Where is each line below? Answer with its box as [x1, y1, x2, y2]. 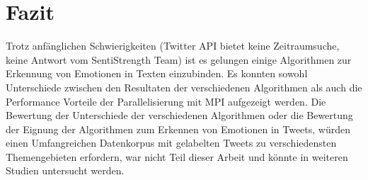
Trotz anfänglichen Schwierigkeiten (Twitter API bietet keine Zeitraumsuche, [6, 38, 340, 53]
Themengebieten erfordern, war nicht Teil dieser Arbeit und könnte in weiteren [6, 149, 348, 164]
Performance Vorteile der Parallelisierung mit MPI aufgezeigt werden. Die [6, 94, 326, 108]
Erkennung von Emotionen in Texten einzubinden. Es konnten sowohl [6, 66, 308, 81]
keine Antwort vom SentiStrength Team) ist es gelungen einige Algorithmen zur [6, 52, 352, 67]
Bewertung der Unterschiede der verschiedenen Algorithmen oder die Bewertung [6, 108, 353, 123]
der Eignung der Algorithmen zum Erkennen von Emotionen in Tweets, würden [6, 121, 351, 136]
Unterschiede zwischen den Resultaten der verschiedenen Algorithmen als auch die [6, 79, 362, 94]
